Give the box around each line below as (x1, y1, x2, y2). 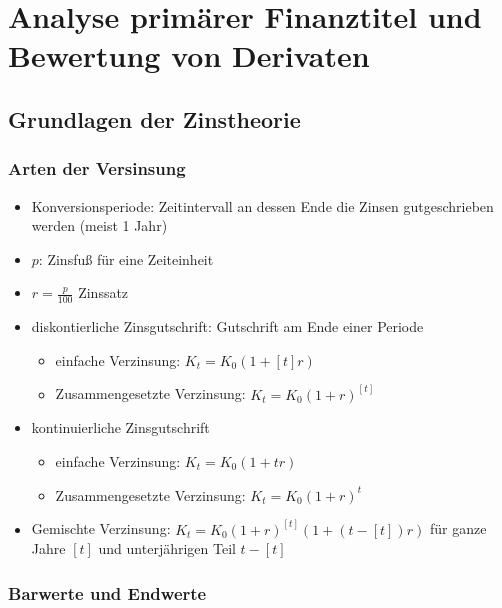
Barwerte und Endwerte (8, 580, 207, 605)
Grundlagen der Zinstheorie (8, 103, 301, 134)
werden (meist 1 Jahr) (31, 215, 168, 236)
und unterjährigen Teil (98, 538, 236, 559)
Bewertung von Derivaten (8, 35, 370, 76)
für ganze (429, 518, 487, 539)
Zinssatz (78, 282, 129, 303)
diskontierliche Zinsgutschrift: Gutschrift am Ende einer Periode (31, 316, 424, 337)
